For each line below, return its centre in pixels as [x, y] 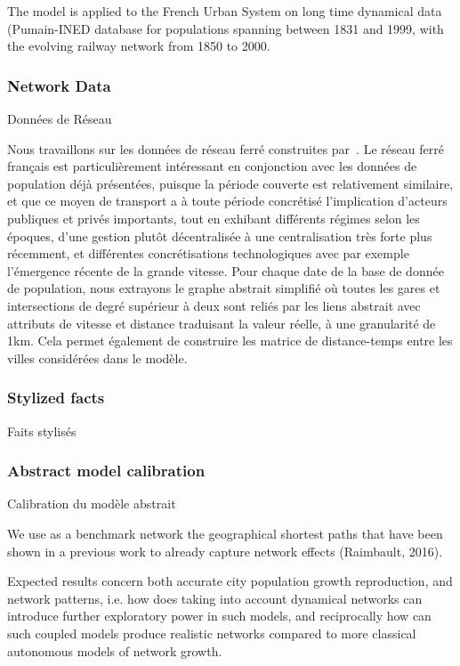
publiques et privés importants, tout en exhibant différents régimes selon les [214, 218]
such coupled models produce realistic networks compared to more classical [212, 633]
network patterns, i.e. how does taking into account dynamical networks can [215, 598]
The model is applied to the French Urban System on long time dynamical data [225, 11]
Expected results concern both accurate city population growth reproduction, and [230, 581]
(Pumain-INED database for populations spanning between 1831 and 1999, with [226, 28]
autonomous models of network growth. [115, 650]
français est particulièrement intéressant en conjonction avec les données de [212, 166]
